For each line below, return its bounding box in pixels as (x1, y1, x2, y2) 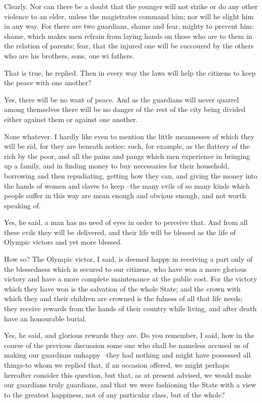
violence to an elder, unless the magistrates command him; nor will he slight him (4, 11, 254, 21)
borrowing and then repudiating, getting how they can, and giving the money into (4, 170, 258, 181)
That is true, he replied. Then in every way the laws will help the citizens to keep (4, 67, 256, 78)
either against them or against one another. (4, 113, 138, 124)
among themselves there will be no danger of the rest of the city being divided (4, 104, 246, 114)
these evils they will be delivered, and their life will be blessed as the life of (4, 226, 236, 237)
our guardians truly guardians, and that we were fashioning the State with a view (4, 379, 256, 390)
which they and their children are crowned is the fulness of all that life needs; (4, 293, 243, 304)
